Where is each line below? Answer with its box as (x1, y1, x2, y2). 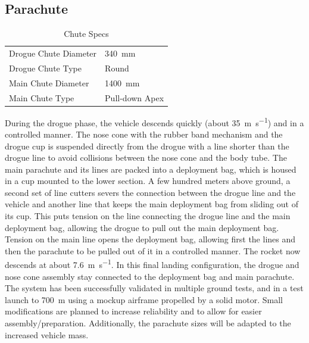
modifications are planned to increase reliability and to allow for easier (5, 305, 262, 317)
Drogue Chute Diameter (9, 47, 97, 60)
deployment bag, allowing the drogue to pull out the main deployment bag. (5, 221, 279, 233)
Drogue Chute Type (9, 61, 82, 74)
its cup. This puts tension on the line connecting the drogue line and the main (5, 210, 291, 222)
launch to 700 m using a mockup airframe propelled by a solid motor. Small (5, 293, 283, 305)
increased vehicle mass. (5, 328, 89, 341)
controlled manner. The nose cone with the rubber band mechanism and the (5, 127, 283, 140)
